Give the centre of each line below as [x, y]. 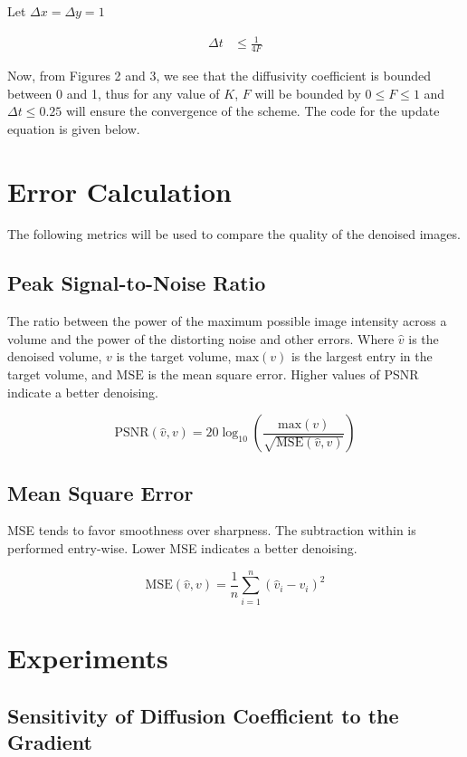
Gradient [50, 741]
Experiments [88, 657]
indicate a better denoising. [83, 392]
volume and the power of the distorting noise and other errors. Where [201, 338]
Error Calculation [119, 191]
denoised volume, [55, 356]
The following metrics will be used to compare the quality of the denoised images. [234, 234]
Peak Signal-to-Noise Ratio [137, 283]
